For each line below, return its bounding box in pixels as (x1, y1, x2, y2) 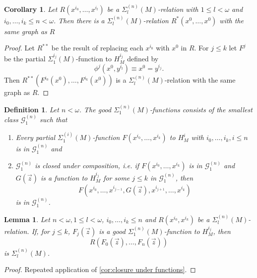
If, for (31, 226, 50, 236)
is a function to (41, 172, 88, 183)
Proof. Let (4, 43, 35, 53)
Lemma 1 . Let (4, 214, 50, 224)
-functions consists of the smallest (149, 104, 253, 114)
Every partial (15, 132, 56, 142)
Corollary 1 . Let (4, 3, 58, 14)
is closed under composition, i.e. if (35, 160, 139, 171)
